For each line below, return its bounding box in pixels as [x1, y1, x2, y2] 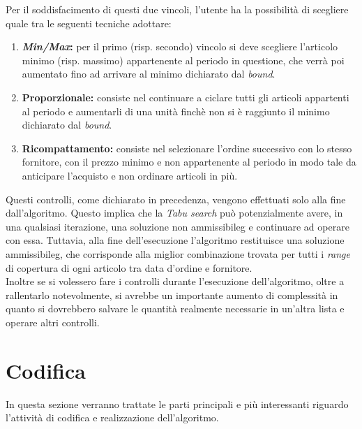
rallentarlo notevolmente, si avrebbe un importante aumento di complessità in [6, 287, 338, 302]
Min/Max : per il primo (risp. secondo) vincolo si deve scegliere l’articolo [22, 39, 338, 54]
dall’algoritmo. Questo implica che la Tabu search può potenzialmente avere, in [6, 205, 343, 220]
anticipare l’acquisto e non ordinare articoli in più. [22, 168, 238, 182]
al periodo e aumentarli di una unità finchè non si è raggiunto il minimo [22, 103, 330, 118]
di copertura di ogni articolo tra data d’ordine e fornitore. [6, 260, 252, 275]
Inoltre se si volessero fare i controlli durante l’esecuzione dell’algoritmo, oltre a [6, 274, 345, 289]
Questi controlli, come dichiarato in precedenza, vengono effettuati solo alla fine [6, 191, 346, 206]
